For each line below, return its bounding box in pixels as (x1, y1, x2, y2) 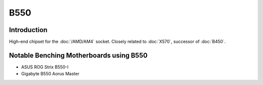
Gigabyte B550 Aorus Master (21, 71, 80, 77)
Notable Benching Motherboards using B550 (9, 51, 148, 59)
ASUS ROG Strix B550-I (21, 64, 69, 70)
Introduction (9, 26, 48, 34)
